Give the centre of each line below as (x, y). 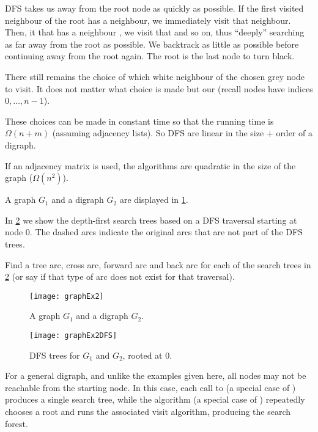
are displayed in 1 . (154, 200)
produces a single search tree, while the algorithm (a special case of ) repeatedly (155, 399)
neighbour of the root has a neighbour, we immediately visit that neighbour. (148, 20)
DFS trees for (55, 355)
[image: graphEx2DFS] (73, 335)
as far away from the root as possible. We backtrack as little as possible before (152, 44)
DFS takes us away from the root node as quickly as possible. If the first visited (154, 8)
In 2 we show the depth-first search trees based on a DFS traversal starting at (151, 220)
